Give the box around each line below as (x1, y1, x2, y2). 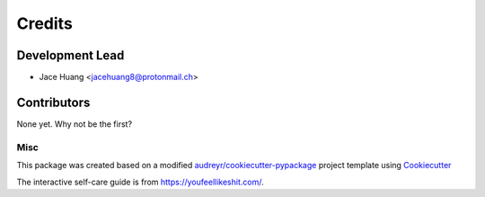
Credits (16, 13, 74, 33)
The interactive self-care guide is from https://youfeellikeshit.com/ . (16, 176, 264, 187)
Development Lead (16, 48, 125, 63)
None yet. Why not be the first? (16, 118, 133, 130)
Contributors (16, 94, 91, 110)
